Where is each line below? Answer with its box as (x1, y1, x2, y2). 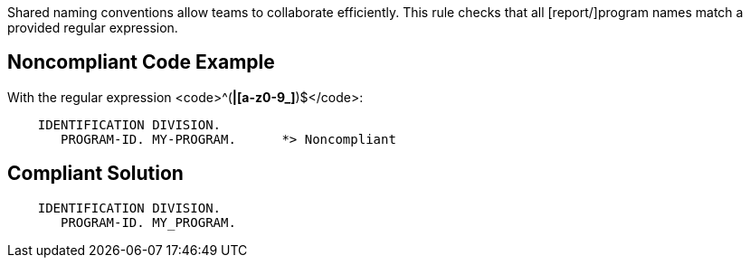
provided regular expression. (7, 20, 178, 35)
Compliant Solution (7, 162, 184, 185)
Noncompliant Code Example (7, 51, 275, 74)
